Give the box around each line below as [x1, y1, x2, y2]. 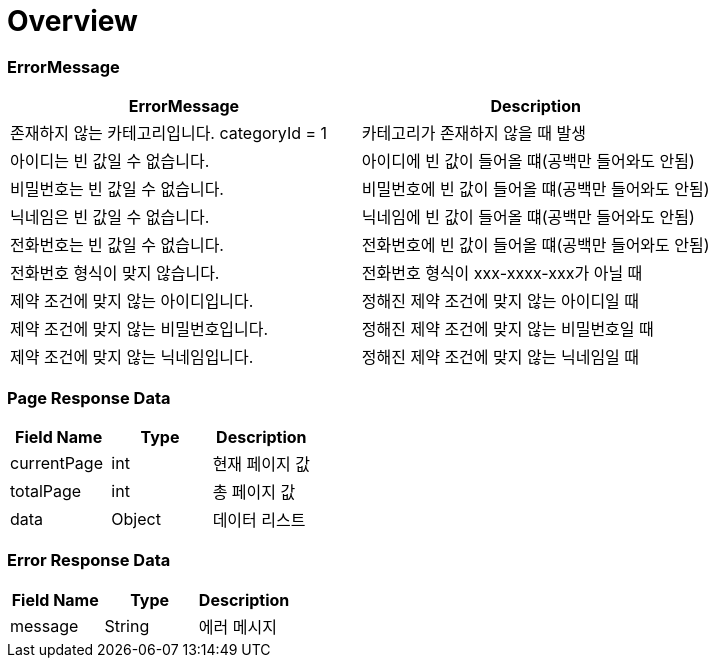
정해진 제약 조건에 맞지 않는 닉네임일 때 [361, 347, 640, 368]
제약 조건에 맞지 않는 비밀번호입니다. [10, 319, 269, 340]
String [104, 615, 150, 636]
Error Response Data [7, 550, 171, 571]
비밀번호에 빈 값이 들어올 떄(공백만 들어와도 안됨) [361, 179, 710, 200]
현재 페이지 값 [212, 453, 310, 474]
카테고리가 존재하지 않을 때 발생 [361, 123, 586, 144]
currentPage [10, 452, 103, 473]
